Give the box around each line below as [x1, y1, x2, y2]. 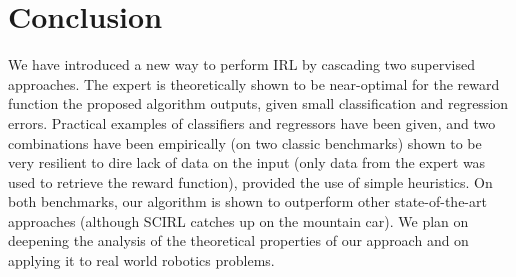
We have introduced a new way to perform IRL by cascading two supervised [8, 54, 476, 75]
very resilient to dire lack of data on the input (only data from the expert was [8, 152, 486, 173]
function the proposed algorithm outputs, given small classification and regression [8, 93, 509, 114]
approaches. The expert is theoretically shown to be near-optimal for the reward [8, 73, 500, 94]
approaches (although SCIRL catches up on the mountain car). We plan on [8, 210, 469, 231]
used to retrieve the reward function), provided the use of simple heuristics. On [8, 171, 493, 192]
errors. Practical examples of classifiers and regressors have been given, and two [8, 112, 496, 133]
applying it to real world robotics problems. [8, 250, 275, 271]
